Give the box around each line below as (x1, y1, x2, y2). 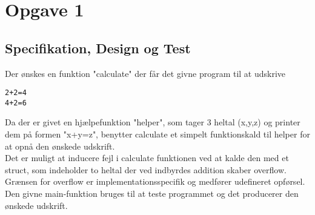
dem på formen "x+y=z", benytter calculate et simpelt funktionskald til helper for (5, 128, 310, 141)
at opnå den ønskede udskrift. (5, 139, 115, 152)
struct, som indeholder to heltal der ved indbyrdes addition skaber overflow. (5, 163, 287, 176)
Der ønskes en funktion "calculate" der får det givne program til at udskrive (5, 67, 286, 79)
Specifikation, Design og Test (5, 38, 191, 57)
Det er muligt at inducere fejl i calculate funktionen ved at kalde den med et (5, 151, 289, 164)
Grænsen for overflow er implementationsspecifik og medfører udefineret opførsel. (5, 175, 305, 188)
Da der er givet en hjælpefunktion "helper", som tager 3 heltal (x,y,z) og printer (5, 116, 300, 128)
